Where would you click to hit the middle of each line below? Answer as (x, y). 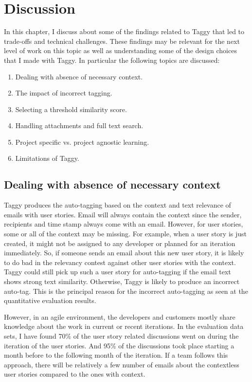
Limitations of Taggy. (47, 158)
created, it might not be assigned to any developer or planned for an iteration (120, 243)
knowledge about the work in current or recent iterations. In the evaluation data (124, 326)
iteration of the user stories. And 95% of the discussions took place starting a (119, 345)
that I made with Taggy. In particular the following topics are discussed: (112, 60)
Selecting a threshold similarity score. (71, 109)
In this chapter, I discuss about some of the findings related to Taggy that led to (124, 31)
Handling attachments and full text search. (79, 125)
